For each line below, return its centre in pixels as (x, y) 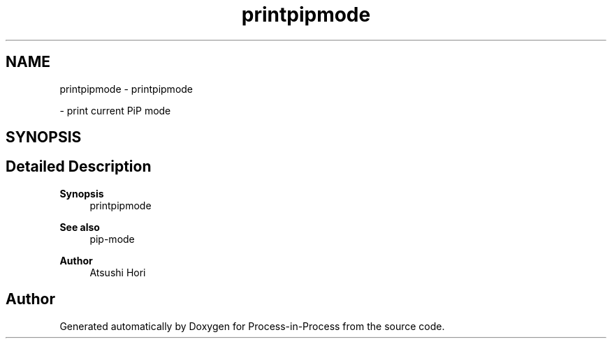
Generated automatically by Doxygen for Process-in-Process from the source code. (252, 326)
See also (80, 227)
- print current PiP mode (115, 110)
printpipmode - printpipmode (126, 89)
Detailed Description (79, 167)
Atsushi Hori (118, 272)
